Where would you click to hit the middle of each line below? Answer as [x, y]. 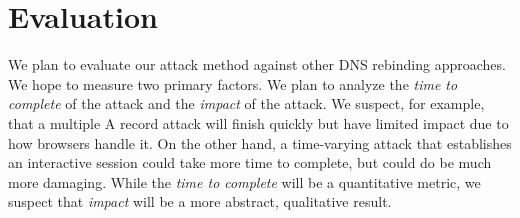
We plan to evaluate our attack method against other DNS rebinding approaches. [257, 64]
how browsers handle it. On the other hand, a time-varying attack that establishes [260, 142]
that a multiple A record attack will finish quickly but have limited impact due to [258, 122]
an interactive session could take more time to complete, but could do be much [250, 162]
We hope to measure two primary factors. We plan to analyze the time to [233, 83]
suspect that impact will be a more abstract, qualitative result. [200, 201]
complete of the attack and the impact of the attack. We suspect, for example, [246, 103]
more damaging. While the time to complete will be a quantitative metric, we [244, 181]
